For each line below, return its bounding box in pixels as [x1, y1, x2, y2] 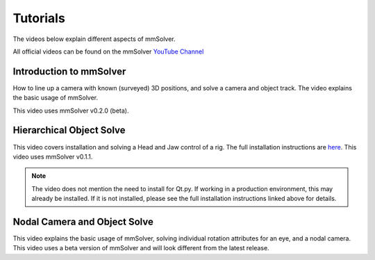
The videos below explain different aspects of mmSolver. [12, 35, 176, 43]
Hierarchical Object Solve [12, 124, 126, 136]
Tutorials [12, 10, 65, 26]
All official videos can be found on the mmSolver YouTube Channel [12, 47, 204, 56]
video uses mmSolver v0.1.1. [12, 152, 93, 161]
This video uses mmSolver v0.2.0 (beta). [12, 106, 129, 115]
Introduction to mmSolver [12, 65, 126, 77]
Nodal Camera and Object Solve [12, 216, 154, 227]
